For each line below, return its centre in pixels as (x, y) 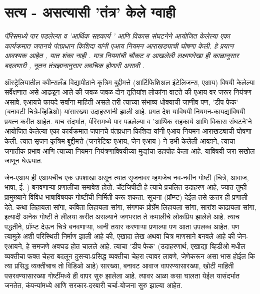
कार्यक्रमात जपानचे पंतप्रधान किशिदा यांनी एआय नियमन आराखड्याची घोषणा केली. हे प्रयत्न (119, 45)
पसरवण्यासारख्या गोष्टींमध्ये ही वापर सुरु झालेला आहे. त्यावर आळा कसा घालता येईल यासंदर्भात (122, 275)
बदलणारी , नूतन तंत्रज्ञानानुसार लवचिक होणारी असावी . (74, 65)
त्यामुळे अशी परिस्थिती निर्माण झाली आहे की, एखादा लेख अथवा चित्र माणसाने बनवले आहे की (120, 236)
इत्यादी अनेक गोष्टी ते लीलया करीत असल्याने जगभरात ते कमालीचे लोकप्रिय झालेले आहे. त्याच (122, 217)
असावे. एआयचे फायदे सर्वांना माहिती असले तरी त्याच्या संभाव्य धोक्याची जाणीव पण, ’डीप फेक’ (121, 101)
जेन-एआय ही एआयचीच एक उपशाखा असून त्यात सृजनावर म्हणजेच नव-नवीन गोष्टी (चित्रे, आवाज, (127, 177)
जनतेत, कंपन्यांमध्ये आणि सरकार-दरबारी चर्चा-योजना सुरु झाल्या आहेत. (93, 285)
